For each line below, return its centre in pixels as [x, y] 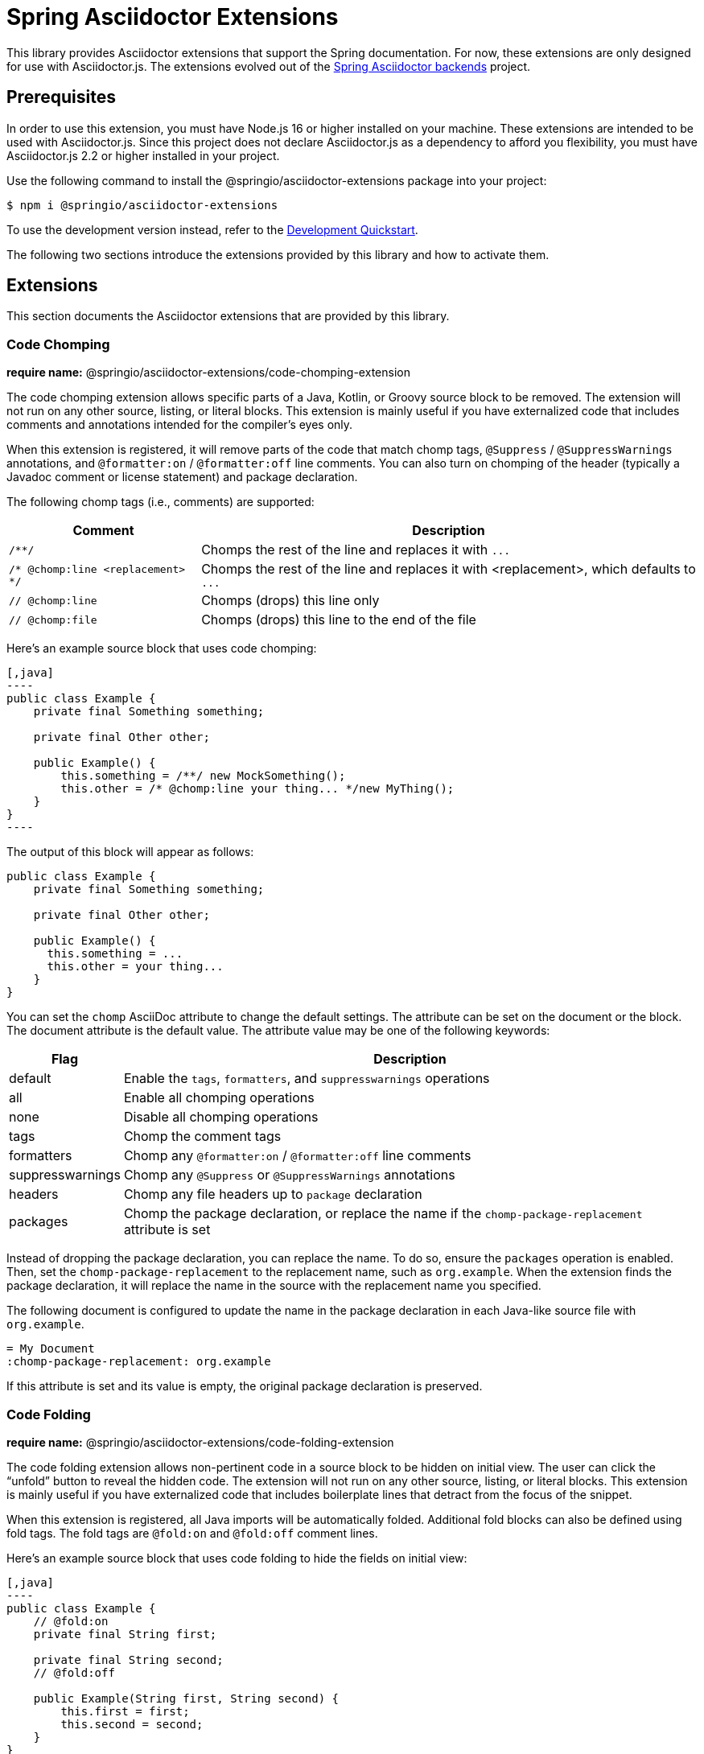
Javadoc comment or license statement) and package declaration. [182, 477]
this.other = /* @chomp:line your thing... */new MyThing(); [257, 789]
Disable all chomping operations [221, 1117]
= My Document [51, 1349]
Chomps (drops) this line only [290, 601]
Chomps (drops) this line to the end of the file [339, 620]
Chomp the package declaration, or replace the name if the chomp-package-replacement [383, 1214]
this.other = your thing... [135, 967]
